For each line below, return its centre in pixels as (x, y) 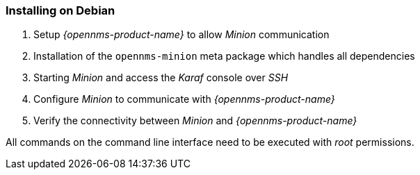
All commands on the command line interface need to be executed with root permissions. (210, 142)
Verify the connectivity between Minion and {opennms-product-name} (195, 121)
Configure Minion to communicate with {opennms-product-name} (184, 99)
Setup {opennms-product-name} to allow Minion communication (181, 35)
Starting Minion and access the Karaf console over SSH (161, 78)
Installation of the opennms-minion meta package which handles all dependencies (224, 56)
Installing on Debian (60, 10)
